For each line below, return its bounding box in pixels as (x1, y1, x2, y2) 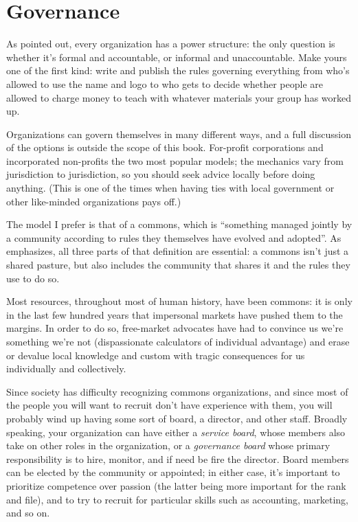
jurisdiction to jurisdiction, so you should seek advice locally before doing (6, 167, 315, 181)
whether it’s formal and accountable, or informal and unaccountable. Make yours (6, 49, 347, 64)
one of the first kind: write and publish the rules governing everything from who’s (6, 63, 350, 78)
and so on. (6, 506, 50, 520)
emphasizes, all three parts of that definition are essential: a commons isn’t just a (6, 244, 349, 258)
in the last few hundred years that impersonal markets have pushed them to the (6, 307, 343, 321)
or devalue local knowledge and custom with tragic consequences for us (6, 348, 305, 362)
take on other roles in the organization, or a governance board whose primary (6, 438, 331, 453)
